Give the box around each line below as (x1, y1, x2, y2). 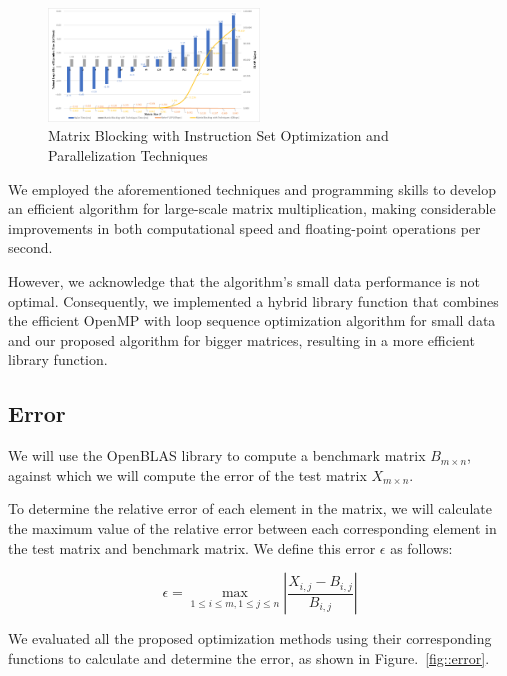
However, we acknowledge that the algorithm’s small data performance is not (8, 271, 481, 292)
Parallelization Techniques (48, 145, 208, 166)
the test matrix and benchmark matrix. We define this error (8, 537, 376, 558)
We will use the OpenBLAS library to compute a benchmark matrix (8, 445, 426, 466)
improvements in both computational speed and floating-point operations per (8, 217, 481, 238)
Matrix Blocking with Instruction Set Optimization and (48, 125, 389, 146)
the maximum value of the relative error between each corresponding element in (8, 517, 497, 538)
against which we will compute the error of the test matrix (8, 464, 367, 485)
